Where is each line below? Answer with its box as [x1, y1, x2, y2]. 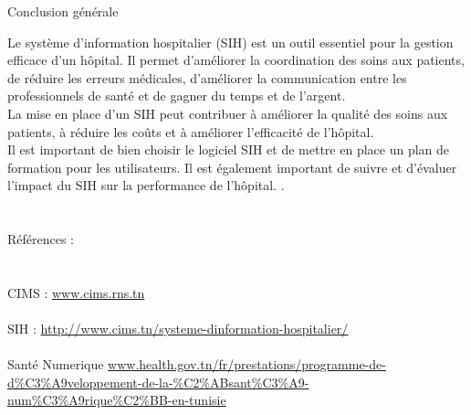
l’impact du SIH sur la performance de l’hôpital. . [7, 176, 285, 195]
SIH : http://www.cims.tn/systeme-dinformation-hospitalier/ [7, 319, 349, 338]
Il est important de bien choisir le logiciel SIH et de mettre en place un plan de [7, 140, 450, 159]
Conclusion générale [7, 2, 119, 20]
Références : [7, 229, 75, 249]
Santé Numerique [7, 355, 104, 374]
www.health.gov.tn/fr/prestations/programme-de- [108, 355, 386, 374]
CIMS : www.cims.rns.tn [7, 282, 145, 302]
